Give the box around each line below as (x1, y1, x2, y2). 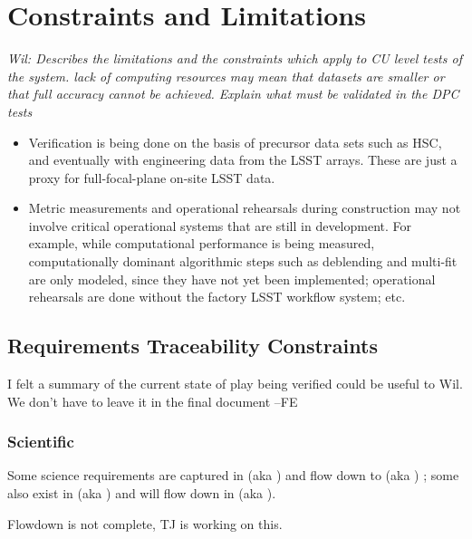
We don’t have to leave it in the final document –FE (7, 391, 298, 410)
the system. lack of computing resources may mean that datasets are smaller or (7, 66, 445, 85)
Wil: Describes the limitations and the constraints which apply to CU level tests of (7, 49, 462, 68)
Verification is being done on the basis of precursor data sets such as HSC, (28, 132, 442, 151)
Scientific (7, 430, 74, 453)
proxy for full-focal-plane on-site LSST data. (28, 168, 275, 187)
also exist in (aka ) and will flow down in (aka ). (7, 484, 276, 503)
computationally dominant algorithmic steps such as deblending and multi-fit (28, 252, 458, 271)
